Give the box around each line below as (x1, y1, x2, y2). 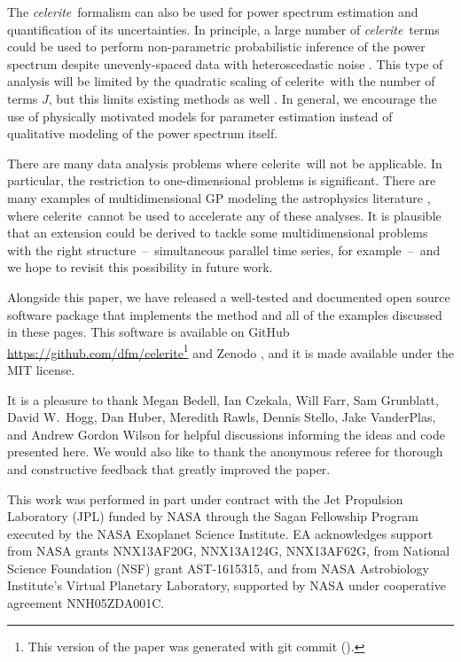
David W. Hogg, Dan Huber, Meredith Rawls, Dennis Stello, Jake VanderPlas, (7, 408, 436, 426)
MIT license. (7, 360, 75, 378)
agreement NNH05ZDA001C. (7, 594, 165, 612)
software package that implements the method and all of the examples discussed (7, 305, 442, 323)
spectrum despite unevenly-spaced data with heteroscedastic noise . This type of (7, 54, 443, 73)
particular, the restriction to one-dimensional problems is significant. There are (7, 171, 436, 190)
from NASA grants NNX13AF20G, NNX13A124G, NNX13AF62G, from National (7, 541, 450, 560)
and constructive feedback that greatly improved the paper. (7, 459, 331, 478)
